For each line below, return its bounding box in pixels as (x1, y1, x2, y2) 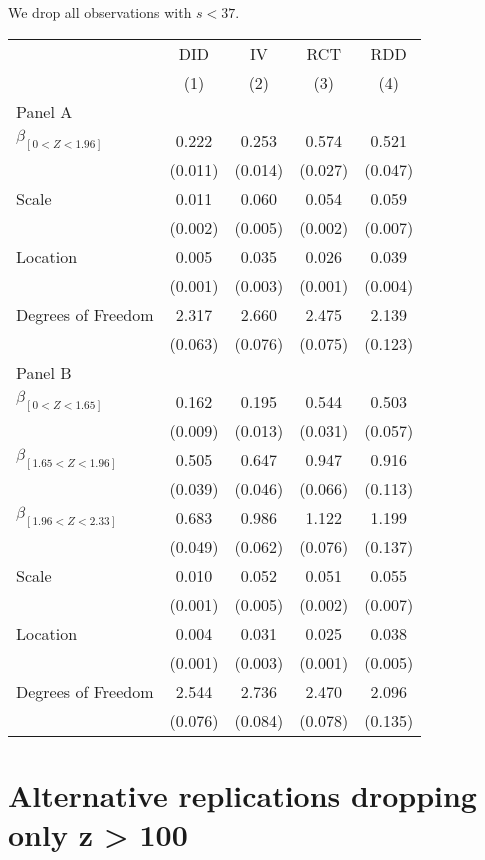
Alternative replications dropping (8, 774, 477, 815)
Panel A (16, 99, 73, 123)
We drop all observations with (8, 2, 192, 22)
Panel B (16, 360, 72, 384)
